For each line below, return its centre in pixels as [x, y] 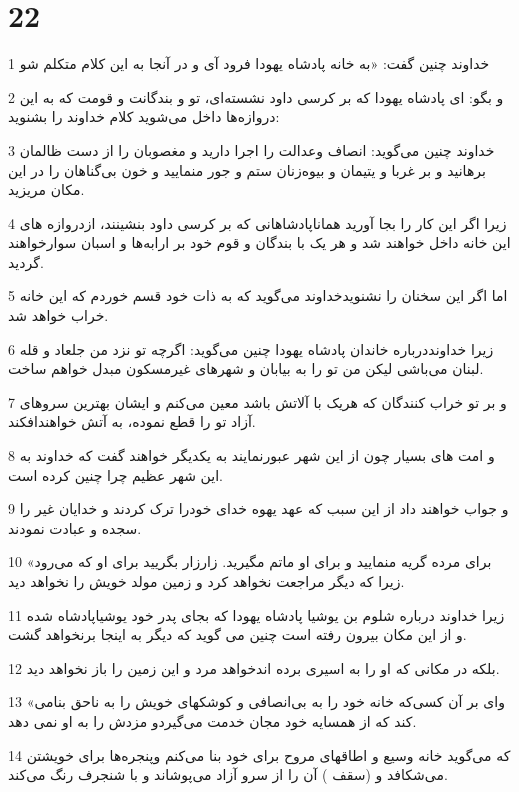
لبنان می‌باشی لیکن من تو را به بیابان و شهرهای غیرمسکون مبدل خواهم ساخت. [246, 368]
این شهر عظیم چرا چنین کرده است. [115, 474]
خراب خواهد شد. [58, 315]
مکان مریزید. [46, 189]
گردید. [26, 261]
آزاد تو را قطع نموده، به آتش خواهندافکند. [132, 421]
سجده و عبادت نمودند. [75, 527]
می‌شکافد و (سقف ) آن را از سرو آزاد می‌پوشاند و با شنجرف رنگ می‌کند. [228, 774]
